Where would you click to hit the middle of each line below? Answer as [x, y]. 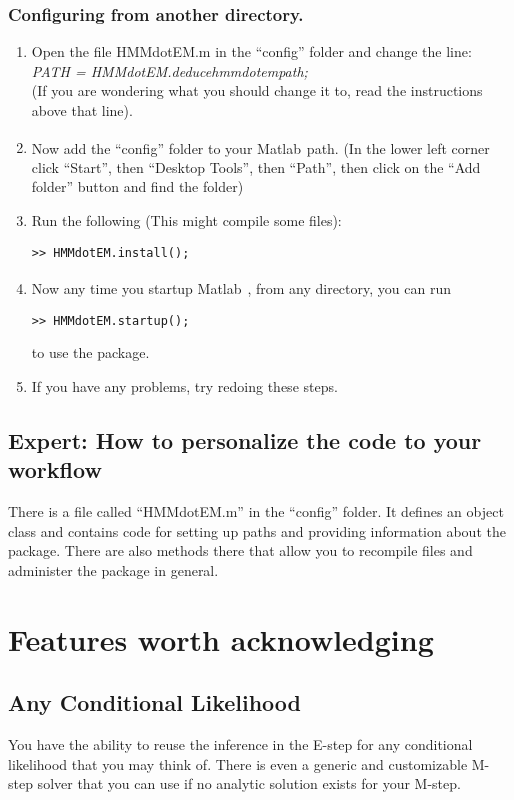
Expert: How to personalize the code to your [245, 439]
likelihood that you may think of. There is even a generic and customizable [238, 763]
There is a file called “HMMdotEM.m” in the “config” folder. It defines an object [256, 510]
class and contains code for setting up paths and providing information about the [257, 530]
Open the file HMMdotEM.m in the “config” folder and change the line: [251, 51]
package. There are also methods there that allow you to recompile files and [240, 550]
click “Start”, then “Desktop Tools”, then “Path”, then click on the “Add [256, 166]
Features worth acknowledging [221, 638]
